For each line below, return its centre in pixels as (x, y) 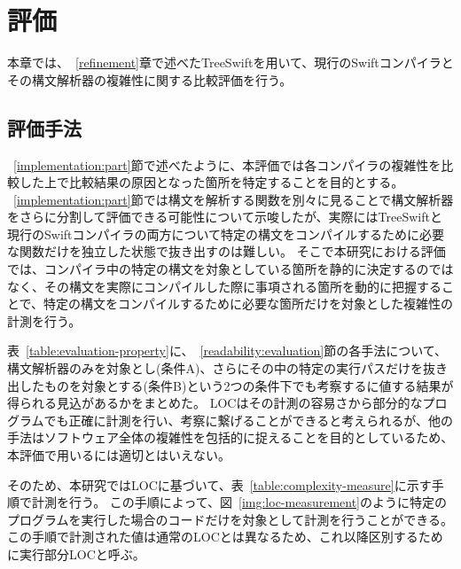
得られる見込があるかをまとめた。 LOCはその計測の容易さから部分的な (215, 403)
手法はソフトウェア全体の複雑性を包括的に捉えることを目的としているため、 (230, 437)
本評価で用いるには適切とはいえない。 (119, 455)
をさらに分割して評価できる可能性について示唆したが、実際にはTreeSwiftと (225, 217)
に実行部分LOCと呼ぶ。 (76, 553)
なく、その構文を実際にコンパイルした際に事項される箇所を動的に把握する (224, 286)
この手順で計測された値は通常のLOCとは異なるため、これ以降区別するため (225, 537)
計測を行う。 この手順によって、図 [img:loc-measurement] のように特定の (239, 502)
